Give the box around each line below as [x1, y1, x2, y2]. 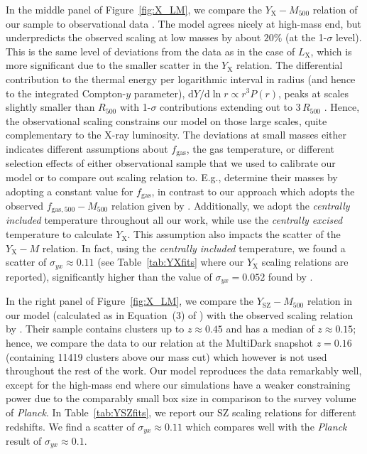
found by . [268, 269, 313, 283]
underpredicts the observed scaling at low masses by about [6, 30, 261, 45]
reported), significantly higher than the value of [6, 269, 212, 283]
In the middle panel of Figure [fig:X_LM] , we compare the [6, 2, 262, 16]
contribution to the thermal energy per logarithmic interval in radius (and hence [6, 71, 356, 86]
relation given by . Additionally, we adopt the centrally [111, 198, 350, 213]
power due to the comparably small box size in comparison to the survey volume [6, 391, 356, 406]
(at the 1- [285, 30, 327, 45]
